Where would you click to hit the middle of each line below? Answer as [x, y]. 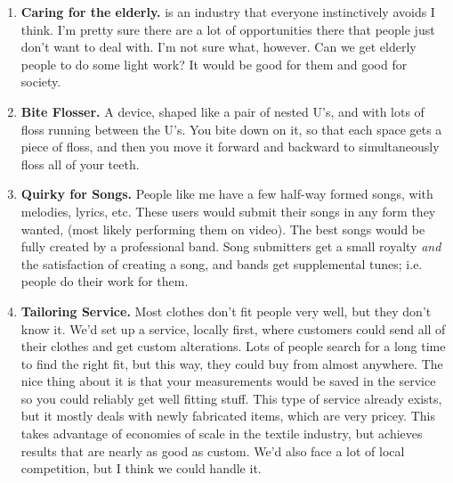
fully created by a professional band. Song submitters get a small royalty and [231, 246]
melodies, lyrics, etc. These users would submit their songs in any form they [228, 211]
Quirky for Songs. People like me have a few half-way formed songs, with [227, 194]
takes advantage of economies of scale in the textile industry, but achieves [222, 434]
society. [41, 82]
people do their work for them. [105, 281]
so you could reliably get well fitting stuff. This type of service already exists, [231, 398]
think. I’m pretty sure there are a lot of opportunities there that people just [228, 29]
